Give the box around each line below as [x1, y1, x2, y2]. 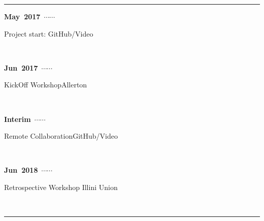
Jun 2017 [4, 62, 38, 73]
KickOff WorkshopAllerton [4, 79, 87, 90]
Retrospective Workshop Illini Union [4, 181, 118, 192]
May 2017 [4, 11, 41, 21]
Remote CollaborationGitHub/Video [4, 131, 118, 141]
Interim [4, 113, 31, 124]
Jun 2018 [4, 165, 38, 175]
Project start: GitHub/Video [4, 28, 93, 39]
